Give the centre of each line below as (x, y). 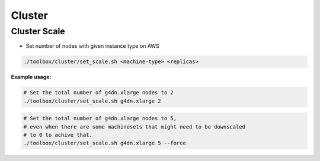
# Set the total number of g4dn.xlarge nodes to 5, (100, 119)
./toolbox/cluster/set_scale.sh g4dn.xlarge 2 (92, 101)
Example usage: (31, 77)
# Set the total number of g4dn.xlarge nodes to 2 (99, 93)
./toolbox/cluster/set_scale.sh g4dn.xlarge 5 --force (105, 143)
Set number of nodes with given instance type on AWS (92, 46)
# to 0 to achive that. (58, 135)
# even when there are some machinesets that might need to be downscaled (135, 126)
